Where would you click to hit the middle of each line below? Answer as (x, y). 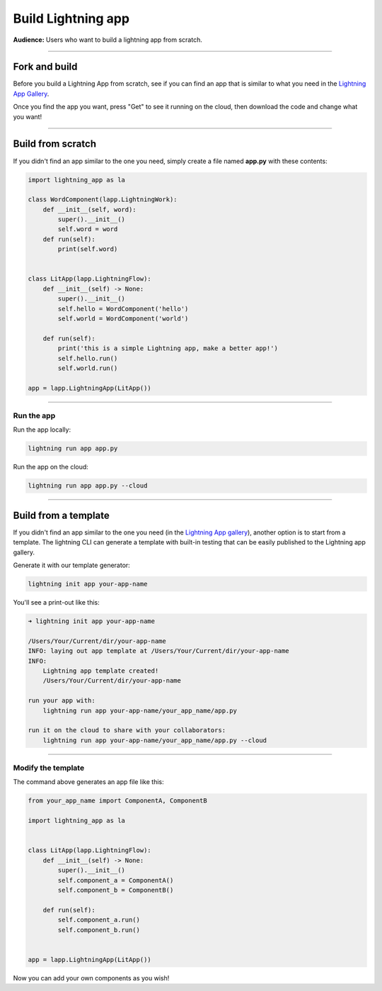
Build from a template (61, 515)
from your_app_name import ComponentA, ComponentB (118, 801)
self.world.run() (88, 368)
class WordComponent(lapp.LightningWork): (103, 200)
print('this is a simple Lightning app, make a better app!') (168, 348)
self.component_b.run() (99, 930)
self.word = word (88, 229)
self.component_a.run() (99, 920)
